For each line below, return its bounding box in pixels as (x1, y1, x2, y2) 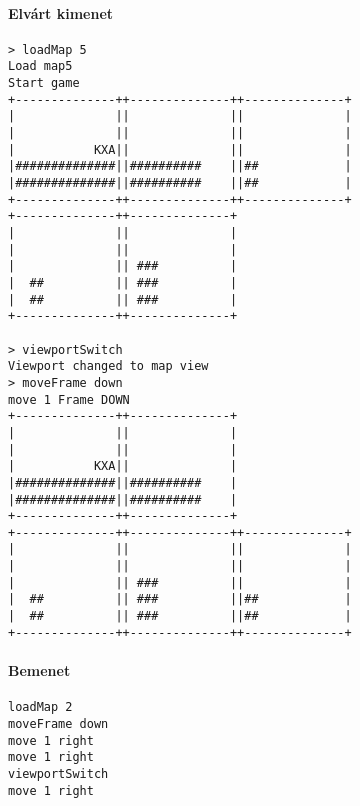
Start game (8, 76, 80, 91)
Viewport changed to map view (8, 359, 209, 374)
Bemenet (8, 660, 71, 681)
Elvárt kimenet (8, 2, 114, 23)
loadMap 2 (8, 700, 73, 715)
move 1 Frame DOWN (8, 392, 130, 407)
